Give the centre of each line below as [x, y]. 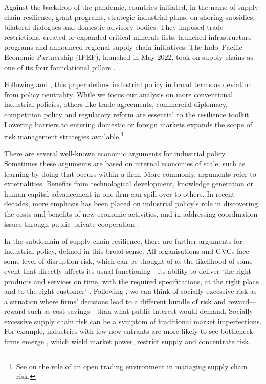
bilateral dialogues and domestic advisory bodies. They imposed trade [114, 27]
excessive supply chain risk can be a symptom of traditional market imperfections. [133, 321]
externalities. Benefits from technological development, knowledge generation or [129, 184]
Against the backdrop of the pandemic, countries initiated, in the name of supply [131, 7]
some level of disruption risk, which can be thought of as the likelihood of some [128, 261]
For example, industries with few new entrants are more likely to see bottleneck [129, 331]
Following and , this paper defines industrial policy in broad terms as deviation [128, 84]
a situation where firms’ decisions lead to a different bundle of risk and [115, 301]
